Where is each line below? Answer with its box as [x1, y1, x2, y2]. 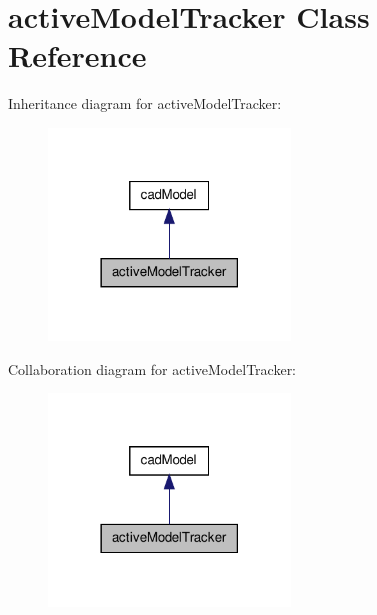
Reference [8, 35, 147, 76]
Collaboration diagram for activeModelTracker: [8, 358, 297, 379]
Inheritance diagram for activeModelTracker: [8, 93, 282, 114]
